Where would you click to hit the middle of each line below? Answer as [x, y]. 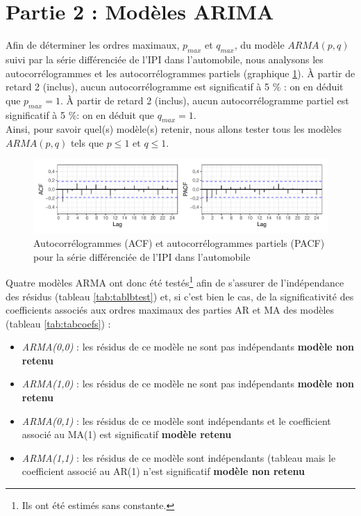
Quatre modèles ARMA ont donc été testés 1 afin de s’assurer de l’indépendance [175, 281]
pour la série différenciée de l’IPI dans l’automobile [142, 256]
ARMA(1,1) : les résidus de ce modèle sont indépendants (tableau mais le [179, 457]
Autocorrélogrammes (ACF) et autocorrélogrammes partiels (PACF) [179, 243]
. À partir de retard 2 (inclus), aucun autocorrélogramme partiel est [204, 100]
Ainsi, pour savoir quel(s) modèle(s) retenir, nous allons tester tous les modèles [174, 129]
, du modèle [259, 45]
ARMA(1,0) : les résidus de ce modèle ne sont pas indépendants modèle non [188, 384]
